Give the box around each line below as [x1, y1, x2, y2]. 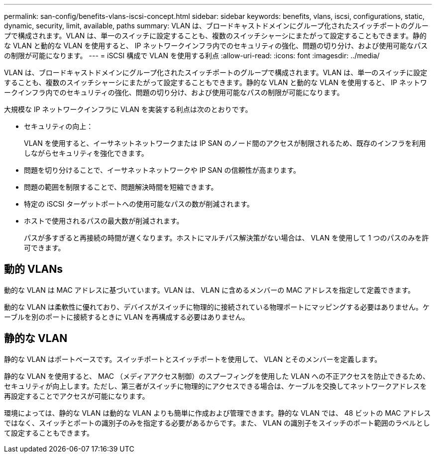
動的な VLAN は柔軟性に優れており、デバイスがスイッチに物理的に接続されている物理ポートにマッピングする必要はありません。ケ [4, 302, 430, 311]
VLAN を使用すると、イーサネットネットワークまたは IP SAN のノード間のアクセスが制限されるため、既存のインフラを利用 [24, 139, 426, 147]
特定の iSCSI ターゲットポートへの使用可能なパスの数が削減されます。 [24, 200, 254, 208]
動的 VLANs [4, 263, 63, 276]
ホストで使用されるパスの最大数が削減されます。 [24, 217, 184, 225]
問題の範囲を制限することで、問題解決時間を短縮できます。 [24, 183, 218, 191]
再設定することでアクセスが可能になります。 [4, 391, 149, 400]
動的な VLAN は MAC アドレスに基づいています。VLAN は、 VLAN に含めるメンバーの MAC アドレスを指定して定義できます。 [4, 285, 415, 294]
